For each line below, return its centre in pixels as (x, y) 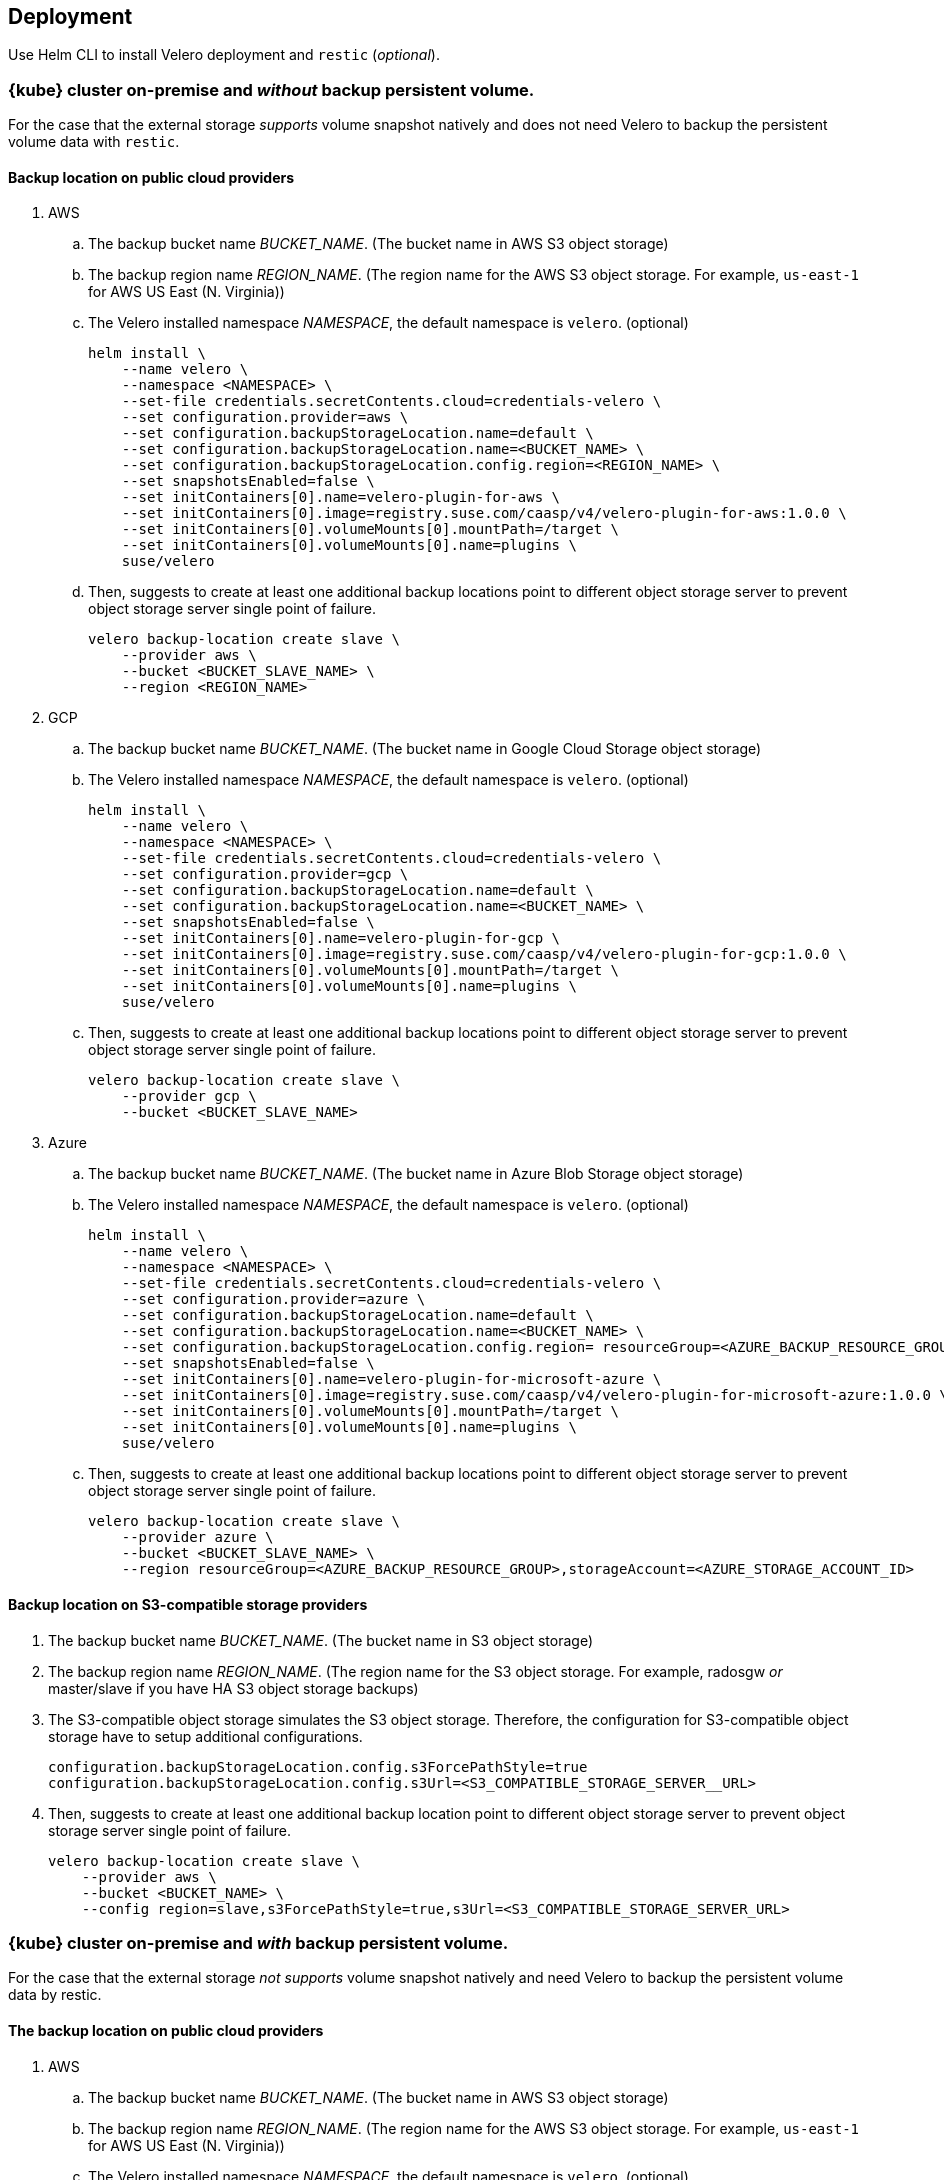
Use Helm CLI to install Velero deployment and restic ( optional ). (224, 55)
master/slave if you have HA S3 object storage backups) (233, 1688)
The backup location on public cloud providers (166, 2030)
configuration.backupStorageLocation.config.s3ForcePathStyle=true (318, 1766)
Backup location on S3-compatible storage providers (188, 1604)
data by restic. (55, 1995)
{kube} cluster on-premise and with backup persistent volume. (258, 1942)
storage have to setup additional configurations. (205, 1736)
